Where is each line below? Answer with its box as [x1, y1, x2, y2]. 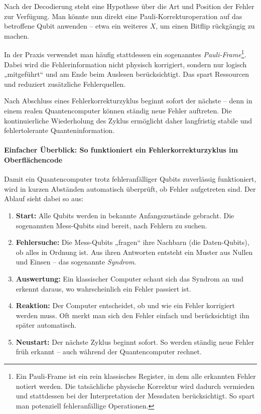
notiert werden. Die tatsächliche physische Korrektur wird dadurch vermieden [16, 380, 254, 391]
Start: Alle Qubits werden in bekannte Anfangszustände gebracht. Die [16, 210, 234, 220]
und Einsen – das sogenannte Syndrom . [16, 256, 137, 267]
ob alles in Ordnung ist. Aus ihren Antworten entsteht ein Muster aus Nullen [16, 246, 253, 257]
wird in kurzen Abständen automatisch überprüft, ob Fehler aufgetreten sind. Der [4, 183, 256, 194]
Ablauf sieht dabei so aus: [4, 193, 84, 204]
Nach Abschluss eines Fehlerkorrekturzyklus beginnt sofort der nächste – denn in [4, 95, 252, 106]
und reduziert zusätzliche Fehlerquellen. [4, 78, 126, 89]
